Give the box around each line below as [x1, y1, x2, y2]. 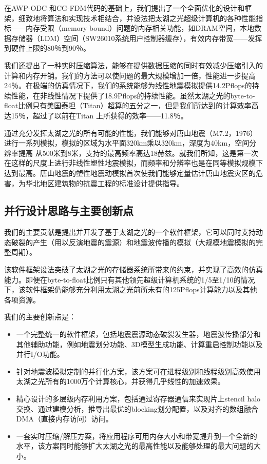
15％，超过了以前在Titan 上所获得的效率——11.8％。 [11, 110, 188, 120]
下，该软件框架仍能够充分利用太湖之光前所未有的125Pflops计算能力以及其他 [4, 284, 257, 295]
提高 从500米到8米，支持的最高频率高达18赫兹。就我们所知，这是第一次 [18, 147, 258, 158]
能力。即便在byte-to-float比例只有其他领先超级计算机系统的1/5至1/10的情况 [4, 274, 255, 285]
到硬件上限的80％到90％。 [4, 43, 90, 53]
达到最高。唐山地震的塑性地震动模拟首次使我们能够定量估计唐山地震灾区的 [4, 167, 256, 178]
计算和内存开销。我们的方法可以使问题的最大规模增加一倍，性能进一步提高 [4, 70, 256, 80]
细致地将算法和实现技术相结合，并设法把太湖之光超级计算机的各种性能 [18, 12, 256, 23]
